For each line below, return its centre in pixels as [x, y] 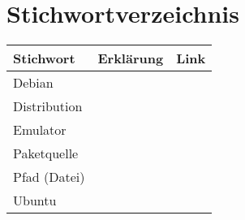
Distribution [48, 106]
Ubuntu [35, 201]
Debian [33, 83]
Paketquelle [46, 153]
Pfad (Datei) [49, 177]
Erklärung [131, 58]
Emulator [40, 130]
